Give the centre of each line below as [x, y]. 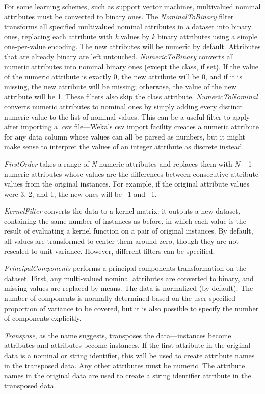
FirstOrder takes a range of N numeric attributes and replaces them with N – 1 [128, 163]
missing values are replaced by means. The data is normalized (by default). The [129, 288]
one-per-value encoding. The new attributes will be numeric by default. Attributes [132, 46]
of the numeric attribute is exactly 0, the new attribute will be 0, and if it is [123, 76]
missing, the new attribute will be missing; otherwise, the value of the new [120, 86]
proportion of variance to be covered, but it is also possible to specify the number [131, 308]
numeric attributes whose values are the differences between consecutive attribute [131, 173]
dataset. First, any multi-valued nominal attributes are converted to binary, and [129, 278]
